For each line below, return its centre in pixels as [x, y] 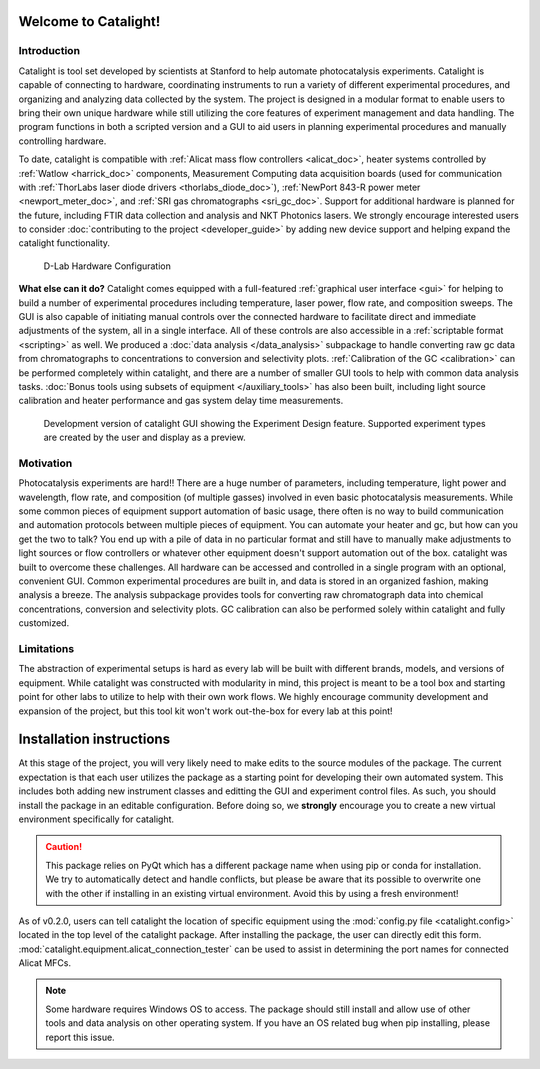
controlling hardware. [62, 141]
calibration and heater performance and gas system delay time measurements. [181, 401]
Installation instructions [94, 739]
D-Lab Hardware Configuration [107, 266]
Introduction [49, 51]
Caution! [64, 847]
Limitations [46, 648]
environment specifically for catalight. [96, 819]
